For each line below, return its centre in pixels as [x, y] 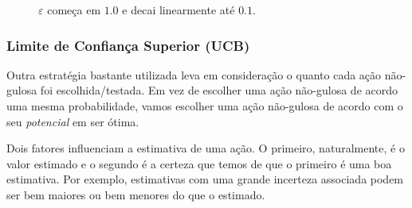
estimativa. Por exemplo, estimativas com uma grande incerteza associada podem [205, 179]
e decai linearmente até [179, 10]
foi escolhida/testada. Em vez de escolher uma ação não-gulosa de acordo [219, 90]
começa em [74, 10]
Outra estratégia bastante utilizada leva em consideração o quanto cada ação [194, 74]
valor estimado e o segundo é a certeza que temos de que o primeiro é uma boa [199, 163]
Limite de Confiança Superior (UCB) [128, 45]
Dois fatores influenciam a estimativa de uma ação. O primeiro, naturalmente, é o [206, 148]
